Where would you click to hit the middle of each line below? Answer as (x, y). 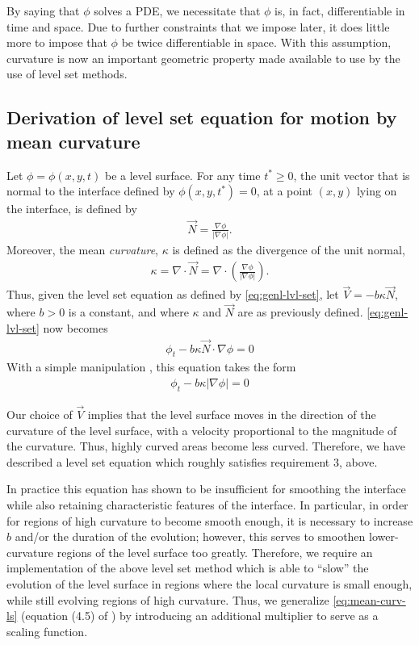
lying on (377, 191)
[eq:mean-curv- (369, 599)
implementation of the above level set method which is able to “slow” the (188, 568)
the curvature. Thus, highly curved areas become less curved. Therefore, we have (206, 446)
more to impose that (57, 42)
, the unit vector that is (352, 175)
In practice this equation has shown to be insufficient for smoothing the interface (206, 489)
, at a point (285, 191)
